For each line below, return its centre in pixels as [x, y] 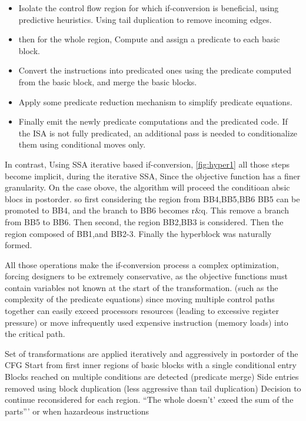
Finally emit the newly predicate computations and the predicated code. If [153, 121]
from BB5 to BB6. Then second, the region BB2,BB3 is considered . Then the [144, 221]
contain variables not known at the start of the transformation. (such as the [142, 287]
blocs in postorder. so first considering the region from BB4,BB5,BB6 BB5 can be [152, 198]
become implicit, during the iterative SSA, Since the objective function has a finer [153, 176]
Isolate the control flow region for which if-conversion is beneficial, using [149, 8]
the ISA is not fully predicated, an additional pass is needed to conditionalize [158, 133]
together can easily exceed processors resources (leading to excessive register [142, 311]
